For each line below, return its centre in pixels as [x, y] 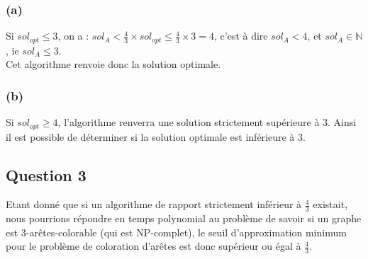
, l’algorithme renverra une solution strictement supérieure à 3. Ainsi [207, 122]
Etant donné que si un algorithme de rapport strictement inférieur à [154, 204]
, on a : [73, 36]
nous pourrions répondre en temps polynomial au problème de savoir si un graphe [184, 218]
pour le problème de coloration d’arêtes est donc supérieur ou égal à [154, 246]
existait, [330, 204]
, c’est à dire [241, 36]
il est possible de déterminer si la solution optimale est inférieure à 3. [156, 136]
